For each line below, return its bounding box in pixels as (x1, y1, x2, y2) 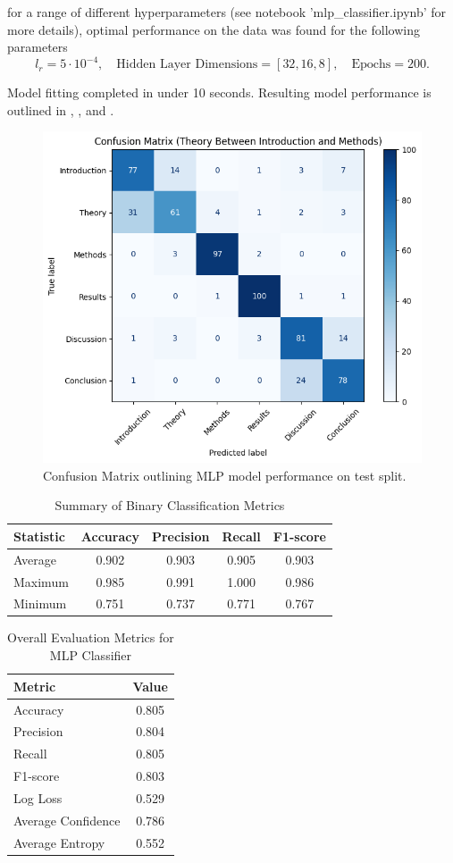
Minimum (13, 594, 67, 613)
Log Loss (13, 788, 63, 807)
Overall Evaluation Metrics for (7, 628, 174, 647)
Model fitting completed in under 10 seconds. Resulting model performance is (7, 83, 432, 102)
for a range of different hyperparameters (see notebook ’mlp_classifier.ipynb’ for (7, 3, 447, 21)
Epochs (351, 58, 391, 71)
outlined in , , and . (7, 100, 114, 119)
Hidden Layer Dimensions (116, 58, 258, 71)
